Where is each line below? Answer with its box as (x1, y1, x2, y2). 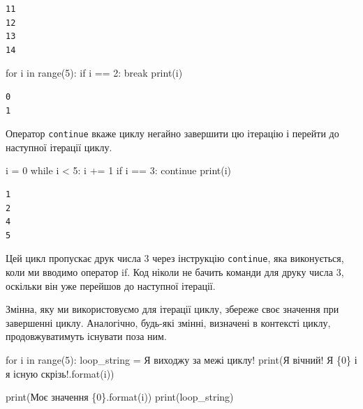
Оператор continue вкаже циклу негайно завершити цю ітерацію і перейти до (6, 126, 339, 141)
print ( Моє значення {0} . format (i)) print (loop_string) (6, 389, 234, 404)
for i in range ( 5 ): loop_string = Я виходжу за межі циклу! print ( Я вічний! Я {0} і (6, 353, 357, 366)
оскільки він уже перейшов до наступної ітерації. (6, 278, 216, 293)
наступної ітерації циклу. (6, 139, 112, 154)
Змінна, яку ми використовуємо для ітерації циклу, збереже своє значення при (6, 302, 339, 316)
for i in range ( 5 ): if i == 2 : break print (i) (6, 65, 183, 80)
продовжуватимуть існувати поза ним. (6, 329, 167, 344)
